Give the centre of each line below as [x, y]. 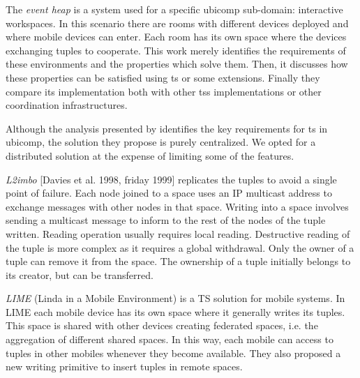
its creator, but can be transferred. [80, 274]
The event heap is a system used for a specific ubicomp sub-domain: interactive [174, 9]
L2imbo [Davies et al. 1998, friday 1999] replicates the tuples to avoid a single [171, 179]
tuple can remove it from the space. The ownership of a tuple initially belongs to [178, 261]
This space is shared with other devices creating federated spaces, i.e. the [162, 325]
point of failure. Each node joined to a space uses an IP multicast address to [169, 193]
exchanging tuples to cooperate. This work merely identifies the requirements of [176, 50]
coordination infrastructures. [67, 105]
